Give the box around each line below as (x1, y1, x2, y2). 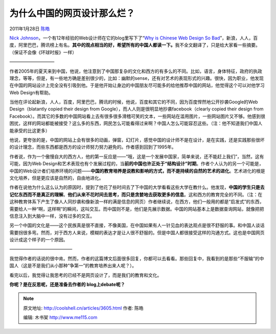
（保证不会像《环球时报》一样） (9, 49, 77, 55)
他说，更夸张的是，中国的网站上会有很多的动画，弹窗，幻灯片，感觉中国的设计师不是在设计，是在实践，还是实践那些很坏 (9, 137, 265, 143)
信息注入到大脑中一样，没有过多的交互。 (9, 213, 95, 219)
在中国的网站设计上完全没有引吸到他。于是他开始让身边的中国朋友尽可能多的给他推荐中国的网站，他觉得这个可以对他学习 (9, 82, 265, 88)
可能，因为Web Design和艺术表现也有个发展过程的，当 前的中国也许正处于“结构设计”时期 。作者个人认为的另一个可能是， (9, 161, 264, 167)
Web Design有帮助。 (9, 90, 53, 96)
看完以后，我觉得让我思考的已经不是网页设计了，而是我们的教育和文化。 (9, 272, 162, 278)
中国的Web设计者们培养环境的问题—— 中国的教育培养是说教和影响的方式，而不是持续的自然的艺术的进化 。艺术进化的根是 (9, 168, 265, 174)
